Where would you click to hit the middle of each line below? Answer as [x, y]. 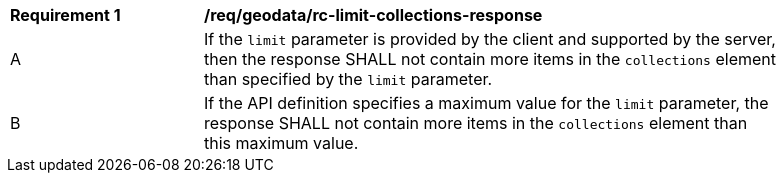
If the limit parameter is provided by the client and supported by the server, [490, 39]
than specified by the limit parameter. [348, 79]
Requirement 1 [65, 15]
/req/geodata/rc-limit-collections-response [373, 15]
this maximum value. [281, 143]
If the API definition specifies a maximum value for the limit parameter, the [486, 103]
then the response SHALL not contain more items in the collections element [490, 59]
